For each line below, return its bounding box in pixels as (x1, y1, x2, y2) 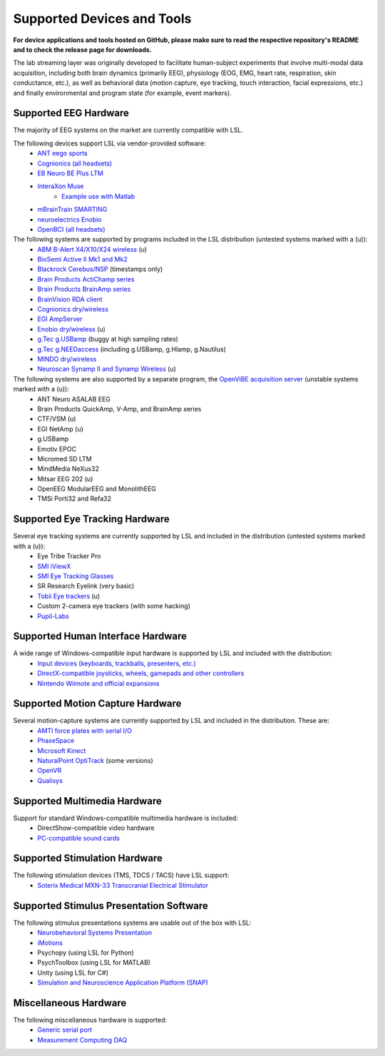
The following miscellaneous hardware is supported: (13, 1015, 168, 1024)
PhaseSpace (37, 737, 75, 745)
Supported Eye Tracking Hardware (13, 513, 170, 526)
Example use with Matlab (61, 192, 135, 200)
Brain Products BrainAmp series (37, 285, 131, 294)
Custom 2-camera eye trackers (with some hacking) (37, 602, 190, 610)
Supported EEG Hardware (13, 107, 130, 119)
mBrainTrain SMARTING (37, 205, 108, 214)
